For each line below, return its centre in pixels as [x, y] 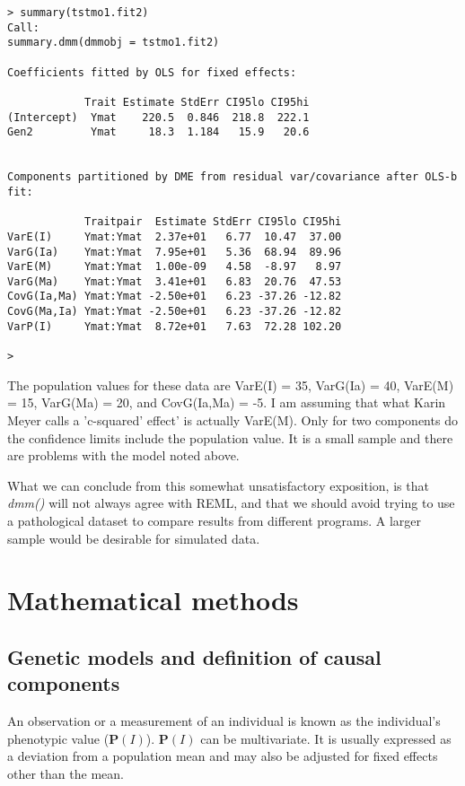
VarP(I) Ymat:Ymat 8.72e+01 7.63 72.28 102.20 [175, 326]
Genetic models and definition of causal [194, 656]
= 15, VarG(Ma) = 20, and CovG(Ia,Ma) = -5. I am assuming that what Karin [227, 402]
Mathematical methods [153, 600]
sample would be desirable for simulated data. [134, 538]
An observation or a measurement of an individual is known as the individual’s [224, 721]
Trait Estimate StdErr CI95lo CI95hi [197, 102]
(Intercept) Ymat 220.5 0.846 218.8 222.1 [158, 117]
